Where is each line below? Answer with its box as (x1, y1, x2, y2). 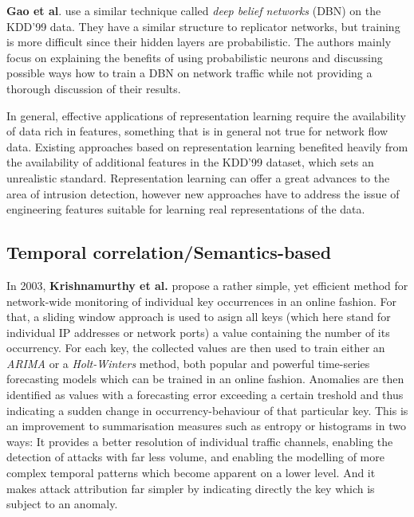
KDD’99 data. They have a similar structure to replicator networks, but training (6, 18, 400, 34)
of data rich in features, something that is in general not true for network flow (6, 123, 388, 139)
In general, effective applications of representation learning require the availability (6, 107, 406, 123)
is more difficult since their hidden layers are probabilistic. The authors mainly (6, 33, 392, 50)
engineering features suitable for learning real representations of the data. (6, 201, 365, 217)
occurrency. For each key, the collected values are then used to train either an (6, 339, 385, 356)
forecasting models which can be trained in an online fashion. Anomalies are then (6, 370, 404, 387)
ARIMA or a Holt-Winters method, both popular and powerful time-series (6, 354, 370, 371)
